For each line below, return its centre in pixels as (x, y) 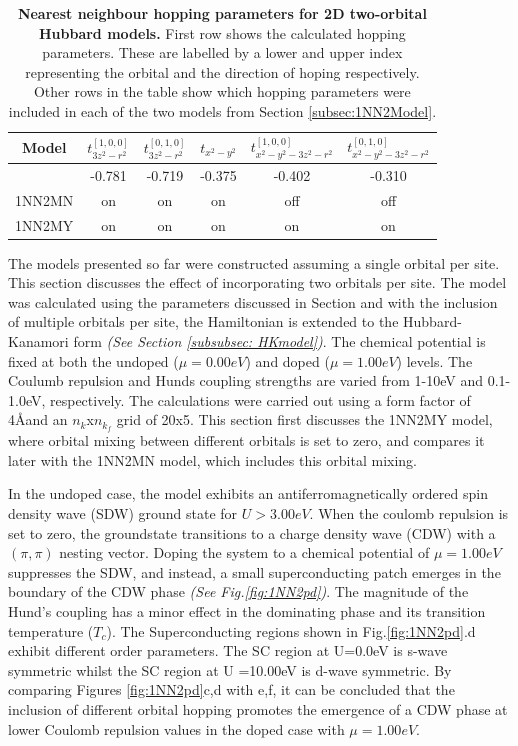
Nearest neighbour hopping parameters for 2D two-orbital (222, 13)
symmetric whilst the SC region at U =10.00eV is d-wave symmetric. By (230, 669)
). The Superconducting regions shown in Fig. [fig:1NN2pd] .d (291, 630)
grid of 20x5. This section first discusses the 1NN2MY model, (304, 419)
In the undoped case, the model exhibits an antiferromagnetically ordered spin (248, 493)
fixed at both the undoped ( (93, 360)
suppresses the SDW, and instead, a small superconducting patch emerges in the (254, 571)
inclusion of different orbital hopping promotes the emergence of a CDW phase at (258, 708)
